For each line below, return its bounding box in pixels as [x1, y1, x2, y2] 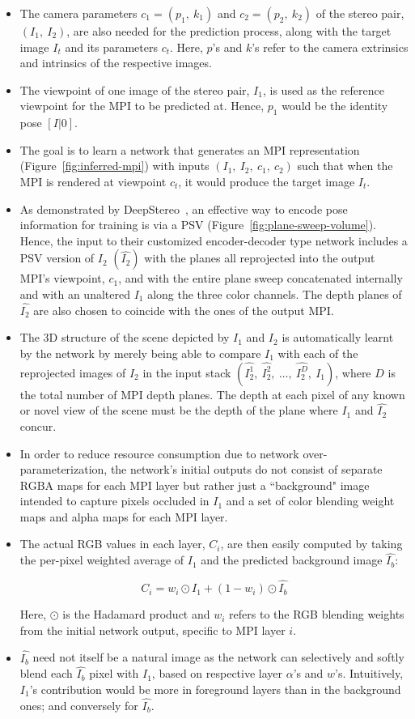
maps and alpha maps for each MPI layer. [19, 508, 228, 525]
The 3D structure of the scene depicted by [19, 329, 230, 346]
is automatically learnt [282, 329, 394, 346]
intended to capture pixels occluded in [19, 492, 210, 509]
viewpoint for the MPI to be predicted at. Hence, [19, 97, 265, 114]
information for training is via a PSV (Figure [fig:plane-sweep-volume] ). [19, 216, 377, 233]
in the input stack [142, 364, 231, 381]
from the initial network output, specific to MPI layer [19, 621, 286, 638]
